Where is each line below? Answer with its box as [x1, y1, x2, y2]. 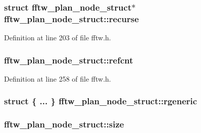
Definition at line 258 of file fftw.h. [4, 73, 111, 84]
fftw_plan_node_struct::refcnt [4, 53, 133, 66]
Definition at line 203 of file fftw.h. [4, 32, 111, 43]
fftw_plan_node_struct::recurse [4, 12, 139, 25]
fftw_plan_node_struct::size [4, 118, 124, 130]
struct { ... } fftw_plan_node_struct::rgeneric [4, 95, 197, 107]
